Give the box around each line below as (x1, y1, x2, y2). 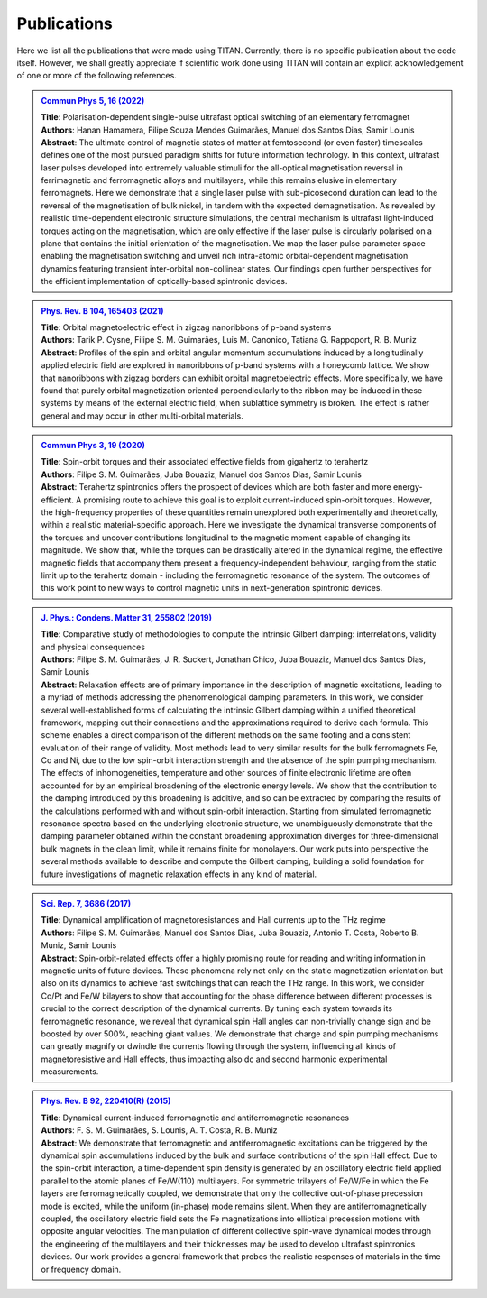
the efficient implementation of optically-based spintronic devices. (41, 276, 288, 287)
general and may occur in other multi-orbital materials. (41, 410, 243, 421)
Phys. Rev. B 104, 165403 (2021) (41, 305, 164, 316)
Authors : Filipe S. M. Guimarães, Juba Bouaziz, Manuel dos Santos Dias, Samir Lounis (41, 469, 363, 480)
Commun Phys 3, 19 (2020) (41, 440, 146, 451)
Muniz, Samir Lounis (41, 940, 117, 951)
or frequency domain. (41, 1264, 122, 1275)
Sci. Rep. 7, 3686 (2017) (41, 898, 132, 908)
